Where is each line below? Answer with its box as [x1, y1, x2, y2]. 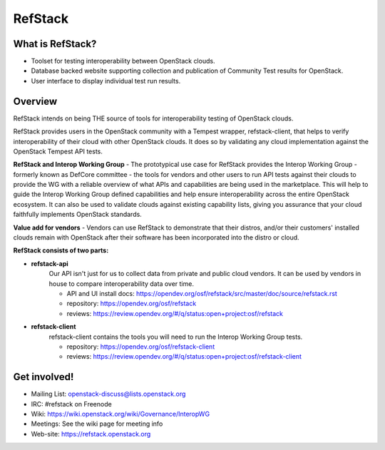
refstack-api [31, 259, 69, 267]
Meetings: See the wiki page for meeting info [31, 419, 163, 428]
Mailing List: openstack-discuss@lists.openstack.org [31, 389, 186, 399]
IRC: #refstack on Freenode [31, 399, 112, 408]
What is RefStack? [13, 38, 97, 50]
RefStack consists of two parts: [13, 246, 109, 255]
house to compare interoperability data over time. [48, 279, 194, 288]
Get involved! [13, 371, 74, 383]
